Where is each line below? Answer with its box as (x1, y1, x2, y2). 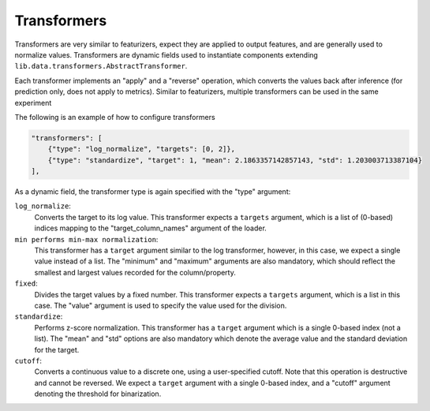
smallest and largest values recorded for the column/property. (34, 267, 236, 277)
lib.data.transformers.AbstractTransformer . (14, 62, 188, 71)
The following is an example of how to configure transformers (14, 112, 216, 121)
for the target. (34, 345, 80, 354)
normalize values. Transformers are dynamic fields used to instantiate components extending (14, 50, 319, 59)
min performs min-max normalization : (14, 234, 159, 244)
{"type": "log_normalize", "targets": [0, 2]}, (47, 144, 236, 154)
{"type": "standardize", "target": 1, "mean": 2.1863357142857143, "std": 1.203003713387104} (47, 155, 422, 165)
